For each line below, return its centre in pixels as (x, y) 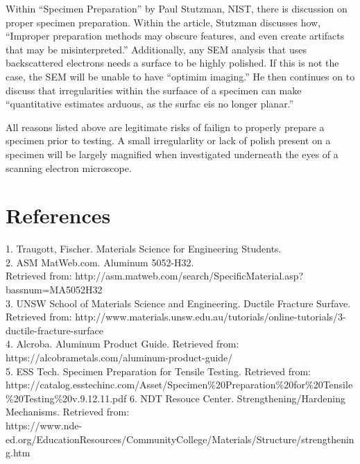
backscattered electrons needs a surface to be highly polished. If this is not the (172, 63)
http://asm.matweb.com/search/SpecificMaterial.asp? (189, 276)
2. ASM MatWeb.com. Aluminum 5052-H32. (100, 262)
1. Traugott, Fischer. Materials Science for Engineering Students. (144, 249)
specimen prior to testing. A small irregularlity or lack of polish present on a (168, 140)
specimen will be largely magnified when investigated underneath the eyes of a (172, 154)
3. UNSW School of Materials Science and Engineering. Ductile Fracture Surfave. (178, 303)
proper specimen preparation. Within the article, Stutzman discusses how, (163, 22)
